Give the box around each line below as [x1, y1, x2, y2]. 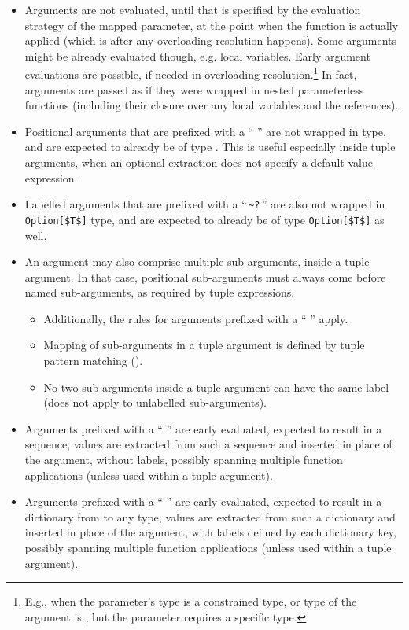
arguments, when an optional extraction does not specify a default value [24, 154, 373, 170]
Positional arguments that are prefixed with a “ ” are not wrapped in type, [24, 123, 386, 139]
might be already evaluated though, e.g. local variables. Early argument [24, 47, 370, 64]
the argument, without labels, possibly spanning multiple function [24, 451, 343, 468]
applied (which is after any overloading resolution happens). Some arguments [24, 32, 397, 49]
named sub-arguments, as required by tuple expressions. [24, 284, 295, 300]
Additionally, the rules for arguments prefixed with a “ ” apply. [43, 310, 348, 326]
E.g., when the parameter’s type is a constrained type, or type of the [24, 593, 357, 610]
